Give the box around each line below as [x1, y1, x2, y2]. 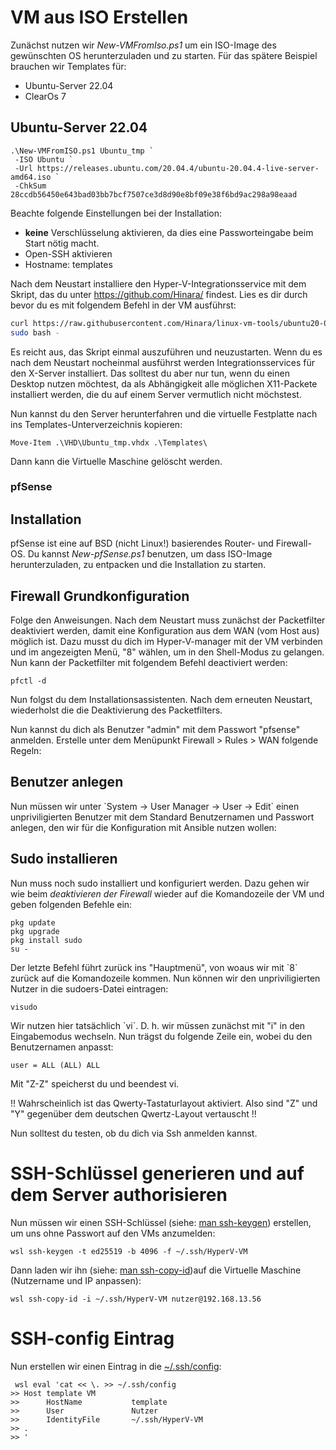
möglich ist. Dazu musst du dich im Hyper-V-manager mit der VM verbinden [10, 636, 323, 648]
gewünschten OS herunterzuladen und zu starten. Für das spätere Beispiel [10, 49, 318, 61]
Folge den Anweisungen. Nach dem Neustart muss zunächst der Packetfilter [10, 614, 326, 626]
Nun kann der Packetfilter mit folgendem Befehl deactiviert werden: [10, 657, 288, 669]
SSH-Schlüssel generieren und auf [10, 1162, 305, 1185]
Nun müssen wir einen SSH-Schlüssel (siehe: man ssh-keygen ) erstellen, [10, 1216, 312, 1228]
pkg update [10, 917, 56, 928]
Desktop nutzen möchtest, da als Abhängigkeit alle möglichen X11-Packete [10, 377, 318, 390]
